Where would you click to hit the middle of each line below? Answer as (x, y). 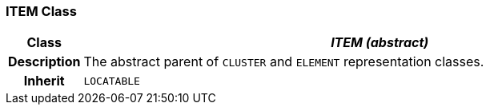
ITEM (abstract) (380, 43)
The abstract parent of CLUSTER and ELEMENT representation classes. (284, 62)
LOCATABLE (112, 81)
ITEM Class (41, 11)
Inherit (44, 81)
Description (44, 62)
